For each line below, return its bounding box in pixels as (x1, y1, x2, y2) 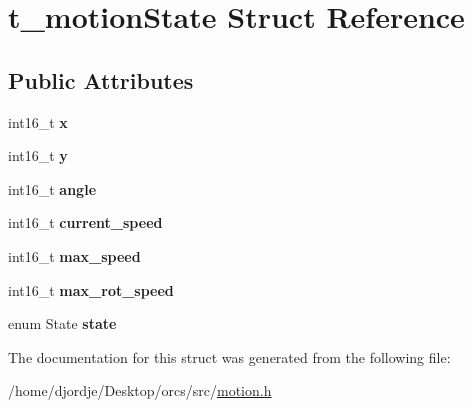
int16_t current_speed (8, 212, 163, 233)
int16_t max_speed (8, 245, 141, 266)
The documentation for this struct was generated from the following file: (8, 346, 451, 367)
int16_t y (8, 145, 68, 166)
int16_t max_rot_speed (8, 279, 174, 300)
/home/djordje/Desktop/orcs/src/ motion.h (8, 380, 272, 401)
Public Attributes (8, 64, 194, 95)
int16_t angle (8, 178, 97, 199)
